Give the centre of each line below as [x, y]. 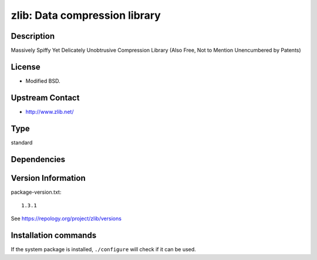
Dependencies [38, 159]
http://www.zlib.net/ [50, 112]
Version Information [48, 178]
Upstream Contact [45, 98]
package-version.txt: [36, 192]
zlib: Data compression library [86, 15]
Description [33, 36]
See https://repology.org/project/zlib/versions [66, 219]
